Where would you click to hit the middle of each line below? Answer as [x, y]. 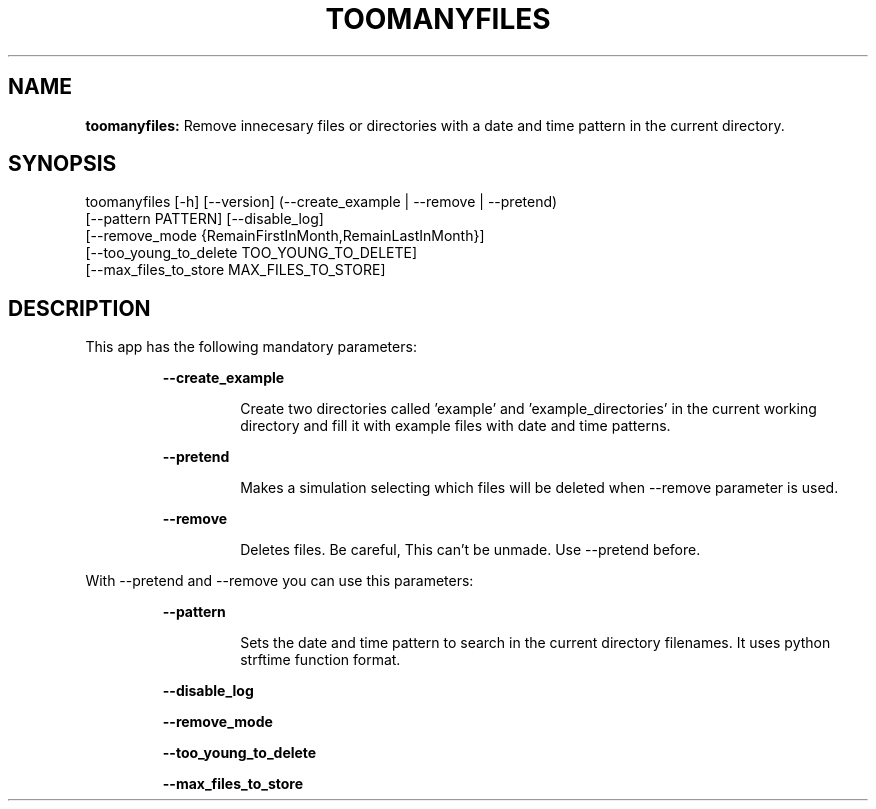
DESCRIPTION [79, 308]
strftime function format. [320, 660]
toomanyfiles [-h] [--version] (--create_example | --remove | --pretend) [321, 202]
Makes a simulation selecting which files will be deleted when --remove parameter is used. [539, 488]
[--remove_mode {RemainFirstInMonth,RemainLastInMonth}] [285, 236]
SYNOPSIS [62, 164]
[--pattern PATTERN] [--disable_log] [204, 219]
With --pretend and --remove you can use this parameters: [279, 581]
